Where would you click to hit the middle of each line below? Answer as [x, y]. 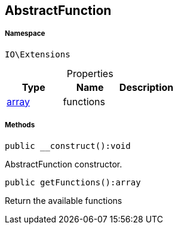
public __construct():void [68, 146]
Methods [20, 125]
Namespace [25, 34]
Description [146, 87]
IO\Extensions [38, 54]
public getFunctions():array [73, 182]
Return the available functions [64, 200]
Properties [90, 73]
